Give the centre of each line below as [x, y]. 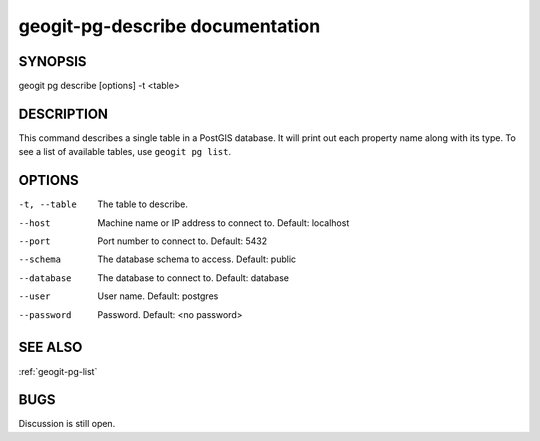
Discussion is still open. [67, 424]
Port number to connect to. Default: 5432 [182, 241]
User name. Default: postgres [158, 296]
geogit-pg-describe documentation [169, 26]
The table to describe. [143, 204]
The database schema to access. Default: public [197, 259]
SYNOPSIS [52, 61]
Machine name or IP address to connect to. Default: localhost [223, 222]
